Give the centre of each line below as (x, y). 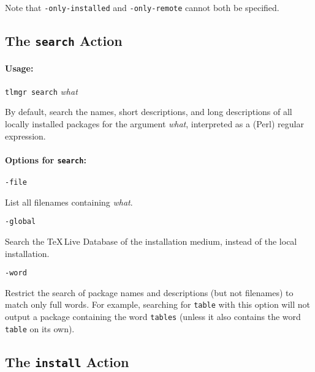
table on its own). (40, 328)
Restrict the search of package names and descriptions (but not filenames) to (149, 292)
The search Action (64, 41)
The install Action (67, 361)
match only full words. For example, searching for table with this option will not (158, 304)
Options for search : (46, 159)
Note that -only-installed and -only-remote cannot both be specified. (142, 7)
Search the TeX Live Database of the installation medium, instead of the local (151, 241)
